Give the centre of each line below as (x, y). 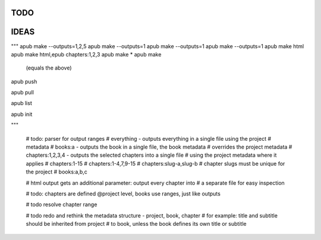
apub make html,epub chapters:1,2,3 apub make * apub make (86, 54)
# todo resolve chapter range (62, 204)
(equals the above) (49, 68)
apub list (21, 103)
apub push (24, 81)
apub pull (22, 93)
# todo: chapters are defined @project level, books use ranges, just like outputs (123, 194)
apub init (22, 114)
